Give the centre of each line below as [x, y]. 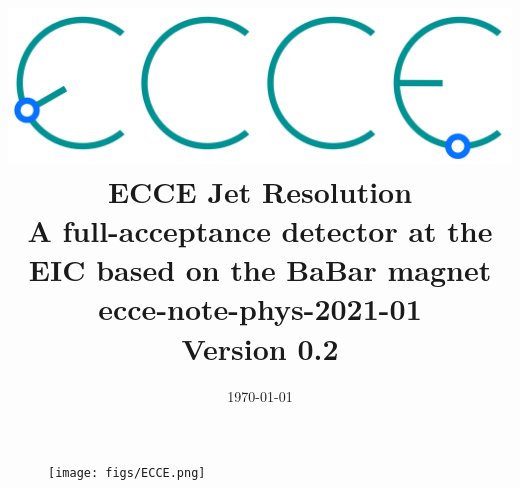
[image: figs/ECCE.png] [127, 473]
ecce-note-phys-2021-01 [260, 308]
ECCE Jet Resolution [260, 190]
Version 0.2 [260, 347]
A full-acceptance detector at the [260, 230]
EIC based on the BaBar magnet [260, 269]
